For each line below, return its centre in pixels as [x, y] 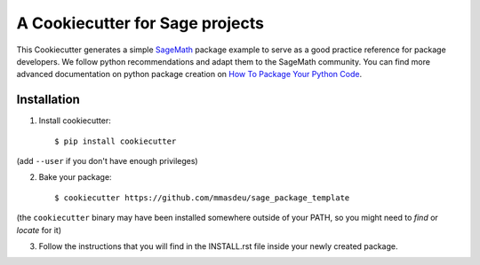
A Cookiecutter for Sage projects [140, 23]
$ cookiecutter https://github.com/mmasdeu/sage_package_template [202, 198]
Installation [48, 100]
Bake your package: [75, 177]
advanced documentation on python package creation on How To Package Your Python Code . [189, 74]
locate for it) [39, 230]
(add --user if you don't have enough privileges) [108, 161]
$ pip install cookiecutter [116, 141]
